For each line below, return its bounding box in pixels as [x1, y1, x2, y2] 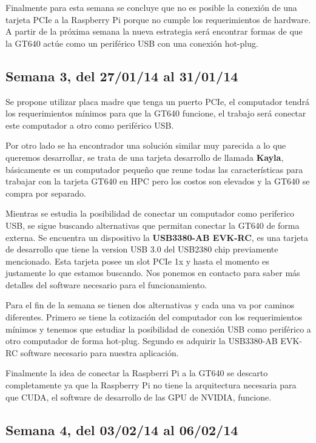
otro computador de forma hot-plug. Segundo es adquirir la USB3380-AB [5, 334, 278, 347]
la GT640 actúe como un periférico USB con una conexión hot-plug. [5, 36, 258, 49]
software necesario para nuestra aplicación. [20, 346, 179, 359]
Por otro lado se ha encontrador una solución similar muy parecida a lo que [5, 139, 286, 152]
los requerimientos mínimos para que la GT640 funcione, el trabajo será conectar [5, 107, 306, 120]
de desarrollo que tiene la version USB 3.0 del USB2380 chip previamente [5, 243, 278, 255]
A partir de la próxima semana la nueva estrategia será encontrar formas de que [5, 25, 303, 38]
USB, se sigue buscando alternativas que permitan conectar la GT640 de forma [5, 218, 300, 231]
